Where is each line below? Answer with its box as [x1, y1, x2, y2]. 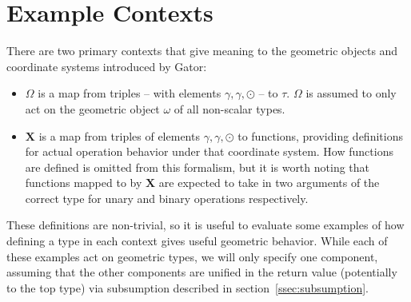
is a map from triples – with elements [38, 85, 221, 101]
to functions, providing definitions [237, 127, 403, 144]
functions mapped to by [25, 174, 142, 191]
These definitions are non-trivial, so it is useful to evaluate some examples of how [6, 217, 405, 233]
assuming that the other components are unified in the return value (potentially [6, 264, 397, 280]
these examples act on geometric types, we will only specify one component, [6, 248, 378, 264]
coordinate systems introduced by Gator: [6, 58, 207, 74]
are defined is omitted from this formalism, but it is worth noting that [25, 158, 370, 175]
